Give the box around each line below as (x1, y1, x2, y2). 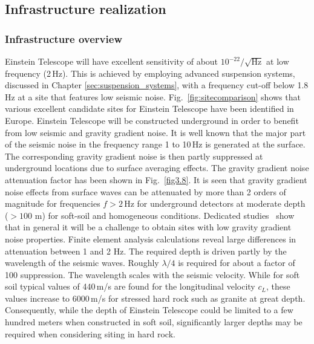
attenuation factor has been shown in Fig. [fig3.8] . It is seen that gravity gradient (5, 173, 307, 186)
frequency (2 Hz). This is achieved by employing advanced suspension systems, (5, 67, 295, 79)
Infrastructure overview (5, 31, 122, 46)
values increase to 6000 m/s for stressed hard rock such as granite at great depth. (5, 291, 306, 304)
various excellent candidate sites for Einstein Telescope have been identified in (5, 102, 294, 115)
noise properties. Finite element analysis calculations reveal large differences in (5, 232, 296, 245)
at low (266, 55, 289, 67)
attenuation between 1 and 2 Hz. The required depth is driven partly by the (5, 244, 287, 257)
